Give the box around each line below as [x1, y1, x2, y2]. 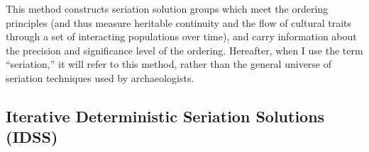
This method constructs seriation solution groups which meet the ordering [6, 1, 329, 16]
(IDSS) [6, 126, 58, 148]
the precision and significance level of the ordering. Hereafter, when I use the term [6, 42, 363, 57]
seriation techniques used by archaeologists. [6, 70, 194, 85]
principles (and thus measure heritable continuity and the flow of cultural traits [6, 15, 352, 30]
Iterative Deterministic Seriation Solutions [6, 105, 325, 127]
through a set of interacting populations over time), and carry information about [6, 29, 357, 44]
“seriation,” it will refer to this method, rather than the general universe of [6, 57, 332, 71]
